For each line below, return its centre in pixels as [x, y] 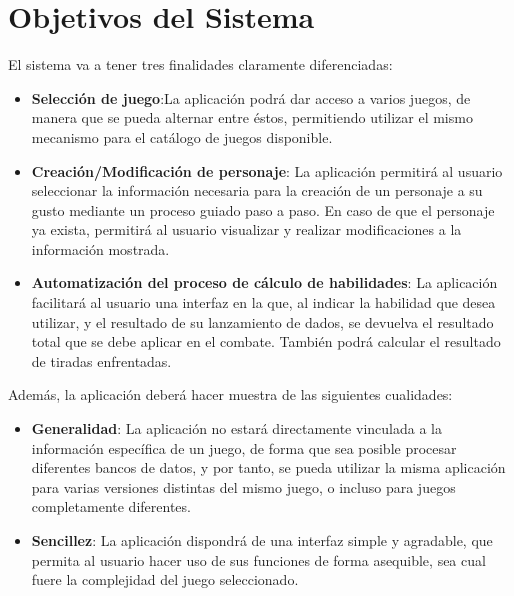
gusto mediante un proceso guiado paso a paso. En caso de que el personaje [263, 209]
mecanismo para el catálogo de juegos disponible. [182, 136]
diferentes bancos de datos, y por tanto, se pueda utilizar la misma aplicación [268, 467]
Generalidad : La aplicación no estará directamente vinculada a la [236, 428]
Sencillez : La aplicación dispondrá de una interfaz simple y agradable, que [262, 540]
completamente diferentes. [111, 506]
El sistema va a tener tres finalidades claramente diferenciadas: [200, 64]
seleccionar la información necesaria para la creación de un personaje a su [257, 190]
